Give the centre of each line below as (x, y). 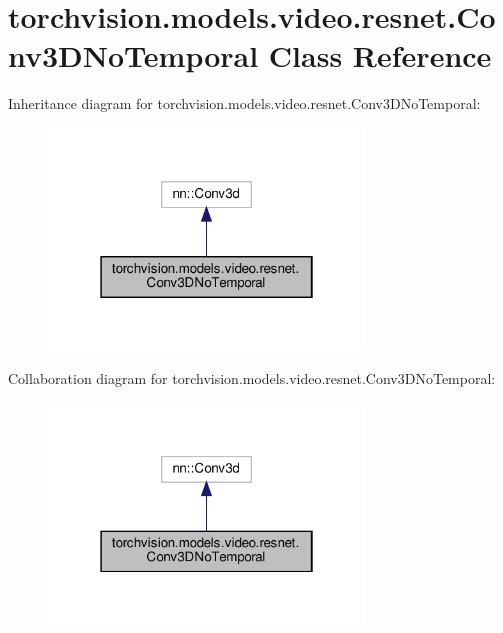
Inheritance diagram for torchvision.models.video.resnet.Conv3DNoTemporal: (244, 103)
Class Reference (380, 55)
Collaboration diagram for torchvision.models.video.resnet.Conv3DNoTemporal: (252, 378)
